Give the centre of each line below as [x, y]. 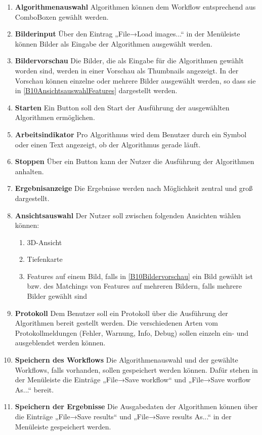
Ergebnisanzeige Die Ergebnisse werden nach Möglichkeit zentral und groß [134, 188]
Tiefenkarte [45, 259]
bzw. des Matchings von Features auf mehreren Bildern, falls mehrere [135, 286]
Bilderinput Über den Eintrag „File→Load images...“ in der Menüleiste [127, 34]
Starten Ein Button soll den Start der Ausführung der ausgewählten [122, 107]
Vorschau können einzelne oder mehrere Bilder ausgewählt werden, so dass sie [135, 80]
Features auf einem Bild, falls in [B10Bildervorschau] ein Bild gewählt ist [140, 276]
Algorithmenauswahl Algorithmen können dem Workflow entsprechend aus [135, 7]
